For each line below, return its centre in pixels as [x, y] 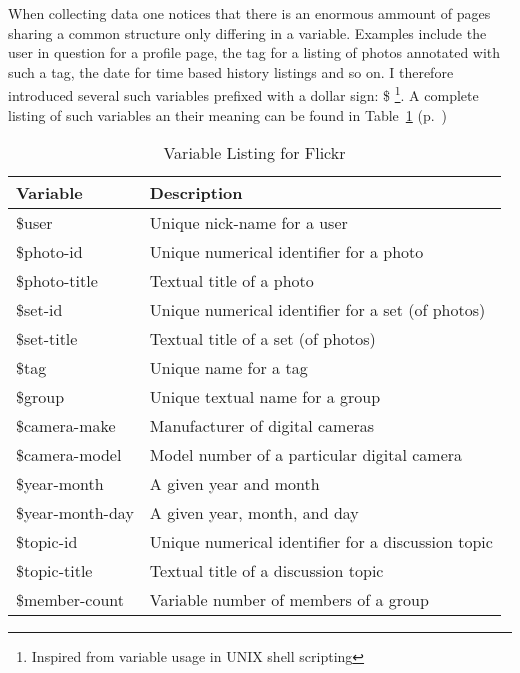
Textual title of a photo [231, 281]
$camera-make [66, 426]
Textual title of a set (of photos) [262, 339]
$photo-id [49, 252]
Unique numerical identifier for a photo [286, 252]
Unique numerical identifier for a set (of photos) [317, 310]
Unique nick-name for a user [248, 223]
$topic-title [54, 571]
